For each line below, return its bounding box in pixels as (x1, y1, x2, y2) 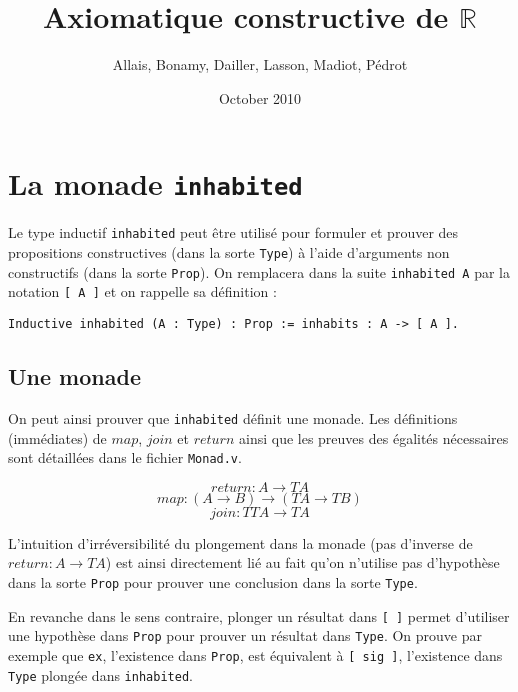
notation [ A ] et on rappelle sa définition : (8, 281, 277, 302)
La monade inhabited (8, 163, 303, 204)
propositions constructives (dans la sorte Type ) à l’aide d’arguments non (8, 242, 450, 263)
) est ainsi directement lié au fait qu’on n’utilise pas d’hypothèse (105, 552, 500, 573)
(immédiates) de (8, 427, 107, 448)
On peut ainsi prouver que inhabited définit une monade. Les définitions (8, 407, 458, 428)
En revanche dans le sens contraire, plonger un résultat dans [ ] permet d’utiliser (8, 605, 510, 626)
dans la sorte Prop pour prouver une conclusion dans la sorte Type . (8, 571, 418, 592)
